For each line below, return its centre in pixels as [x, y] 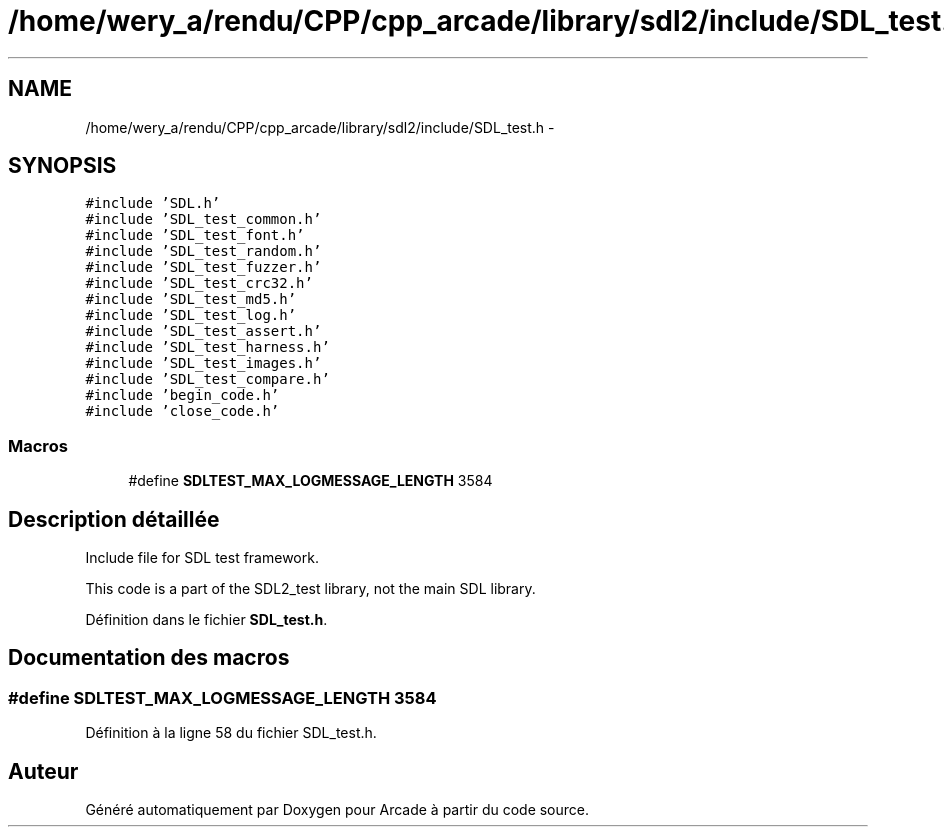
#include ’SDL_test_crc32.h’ [199, 283]
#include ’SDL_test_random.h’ [203, 251]
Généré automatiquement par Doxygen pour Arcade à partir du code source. [337, 810]
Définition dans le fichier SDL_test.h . [206, 620]
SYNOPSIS [62, 166]
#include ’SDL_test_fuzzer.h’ [203, 267]
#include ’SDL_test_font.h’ [195, 235]
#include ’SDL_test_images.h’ [203, 363]
